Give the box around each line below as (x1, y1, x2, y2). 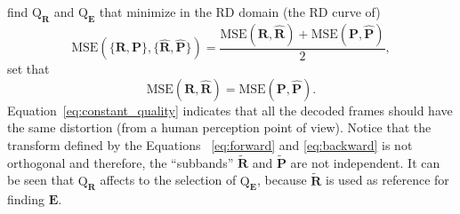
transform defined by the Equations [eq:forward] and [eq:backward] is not (7, 136, 413, 155)
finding (7, 190, 45, 209)
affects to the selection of (100, 170, 237, 189)
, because (256, 170, 307, 189)
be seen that (7, 170, 75, 189)
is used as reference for (326, 170, 449, 189)
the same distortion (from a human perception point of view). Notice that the (7, 118, 432, 137)
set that (7, 59, 50, 78)
